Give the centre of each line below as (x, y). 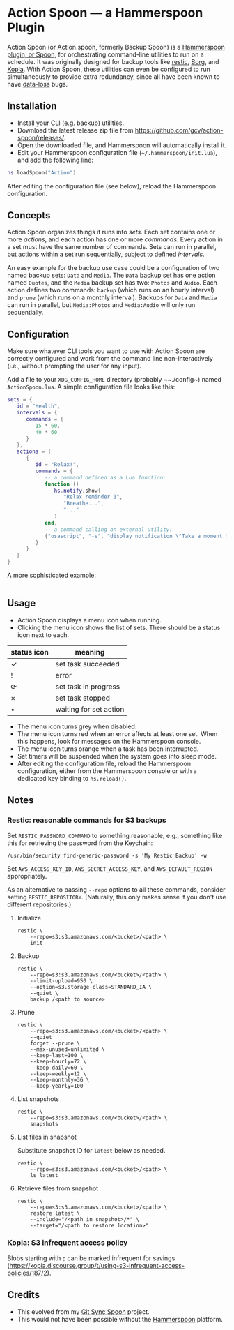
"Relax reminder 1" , (93, 497)
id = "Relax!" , (57, 465)
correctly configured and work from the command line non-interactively (110, 359)
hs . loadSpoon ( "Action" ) (42, 172)
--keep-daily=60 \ (57, 1068)
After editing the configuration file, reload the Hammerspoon (104, 763)
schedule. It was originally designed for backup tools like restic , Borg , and (113, 61)
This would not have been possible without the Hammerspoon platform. (120, 1319)
